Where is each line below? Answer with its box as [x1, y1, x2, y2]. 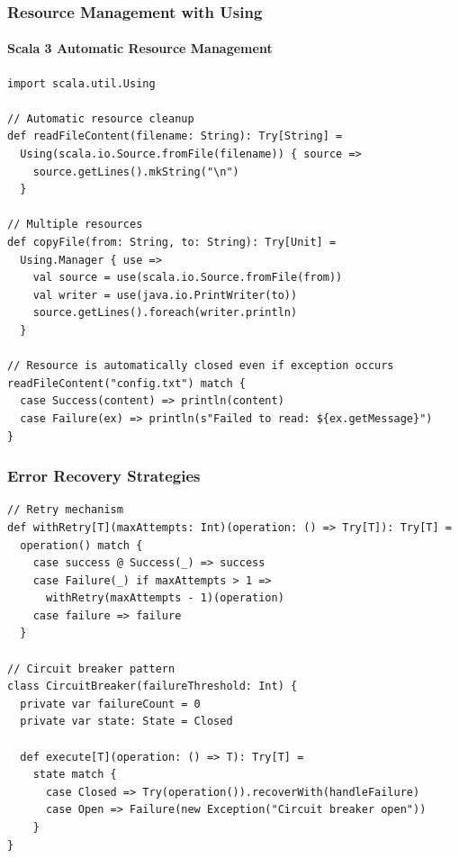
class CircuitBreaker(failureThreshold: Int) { [7, 680, 298, 693]
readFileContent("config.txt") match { [7, 376, 246, 390]
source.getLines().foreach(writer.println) [32, 306, 298, 320]
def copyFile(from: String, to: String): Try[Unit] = [7, 235, 337, 248]
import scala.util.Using [7, 77, 156, 90]
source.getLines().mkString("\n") [32, 165, 239, 178]
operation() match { [20, 538, 143, 552]
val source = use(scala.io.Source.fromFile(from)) [32, 271, 343, 284]
